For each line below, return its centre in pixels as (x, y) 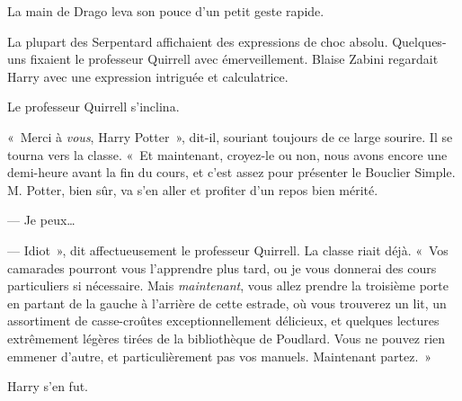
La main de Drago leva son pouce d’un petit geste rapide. (166, 11)
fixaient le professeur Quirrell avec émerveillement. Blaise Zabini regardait (234, 59)
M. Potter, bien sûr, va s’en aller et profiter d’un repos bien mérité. (193, 189)
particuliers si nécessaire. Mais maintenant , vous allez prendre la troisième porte (228, 285)
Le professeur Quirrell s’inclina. (93, 107)
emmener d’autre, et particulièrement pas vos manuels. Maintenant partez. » (220, 356)
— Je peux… (41, 220)
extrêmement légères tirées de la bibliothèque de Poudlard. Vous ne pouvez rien (227, 338)
